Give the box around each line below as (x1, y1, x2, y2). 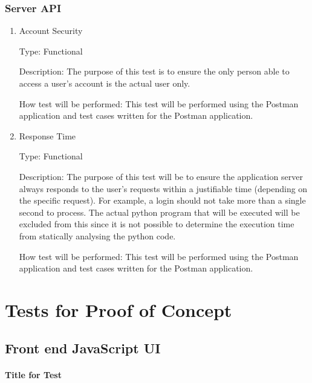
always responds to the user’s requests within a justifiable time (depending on (19, 182, 308, 195)
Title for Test (5, 368, 62, 381)
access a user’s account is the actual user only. (19, 77, 190, 89)
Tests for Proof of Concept (5, 297, 232, 322)
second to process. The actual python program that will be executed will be (19, 205, 300, 218)
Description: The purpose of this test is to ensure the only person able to (19, 65, 290, 78)
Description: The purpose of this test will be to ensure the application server (19, 170, 303, 182)
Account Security (19, 24, 83, 37)
